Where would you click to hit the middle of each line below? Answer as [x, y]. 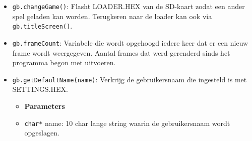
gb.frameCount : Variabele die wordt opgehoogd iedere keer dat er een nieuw [130, 42]
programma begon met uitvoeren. [64, 62]
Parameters [45, 106]
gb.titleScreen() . [42, 26]
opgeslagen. [42, 133]
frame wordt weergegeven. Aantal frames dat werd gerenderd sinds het [121, 52]
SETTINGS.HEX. [40, 89]
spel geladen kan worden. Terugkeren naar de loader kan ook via [112, 16]
